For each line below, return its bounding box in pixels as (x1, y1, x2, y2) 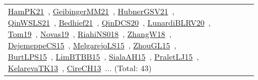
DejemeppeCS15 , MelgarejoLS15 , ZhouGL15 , (8, 40, 177, 51)
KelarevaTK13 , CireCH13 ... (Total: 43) (8, 62, 152, 74)
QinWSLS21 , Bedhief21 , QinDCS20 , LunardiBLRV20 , (8, 17, 211, 28)
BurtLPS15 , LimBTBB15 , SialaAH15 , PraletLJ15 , (8, 51, 199, 62)
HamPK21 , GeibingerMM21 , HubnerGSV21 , (8, 5, 175, 17)
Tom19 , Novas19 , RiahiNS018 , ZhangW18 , (8, 28, 172, 40)
